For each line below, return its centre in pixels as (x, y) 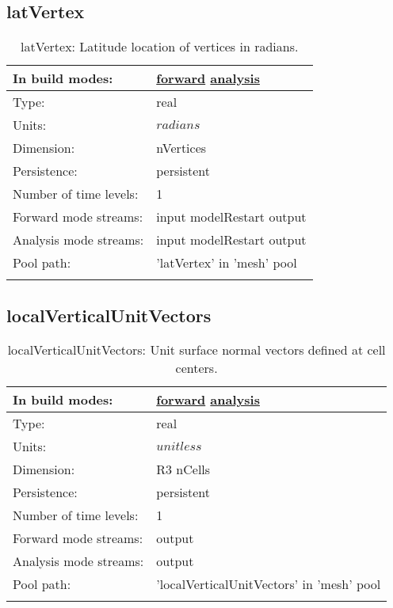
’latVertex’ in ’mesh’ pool (227, 263)
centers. (196, 368)
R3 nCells (183, 469)
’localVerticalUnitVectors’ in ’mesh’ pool (269, 584)
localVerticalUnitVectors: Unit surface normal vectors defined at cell (196, 350)
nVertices (181, 148)
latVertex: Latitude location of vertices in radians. (160, 47)
